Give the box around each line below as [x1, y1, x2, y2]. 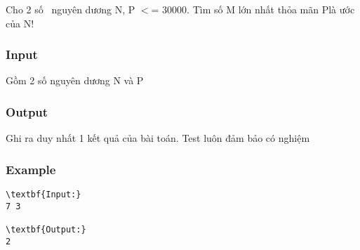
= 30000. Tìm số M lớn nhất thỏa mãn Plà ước [151, 2, 355, 16]
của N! [6, 15, 34, 30]
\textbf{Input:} [6, 190, 81, 200]
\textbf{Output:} [6, 225, 86, 235]
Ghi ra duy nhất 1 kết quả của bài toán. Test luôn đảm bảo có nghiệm [6, 131, 310, 145]
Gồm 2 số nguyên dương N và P [6, 73, 144, 88]
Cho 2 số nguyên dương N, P [6, 2, 135, 16]
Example [6, 160, 56, 178]
